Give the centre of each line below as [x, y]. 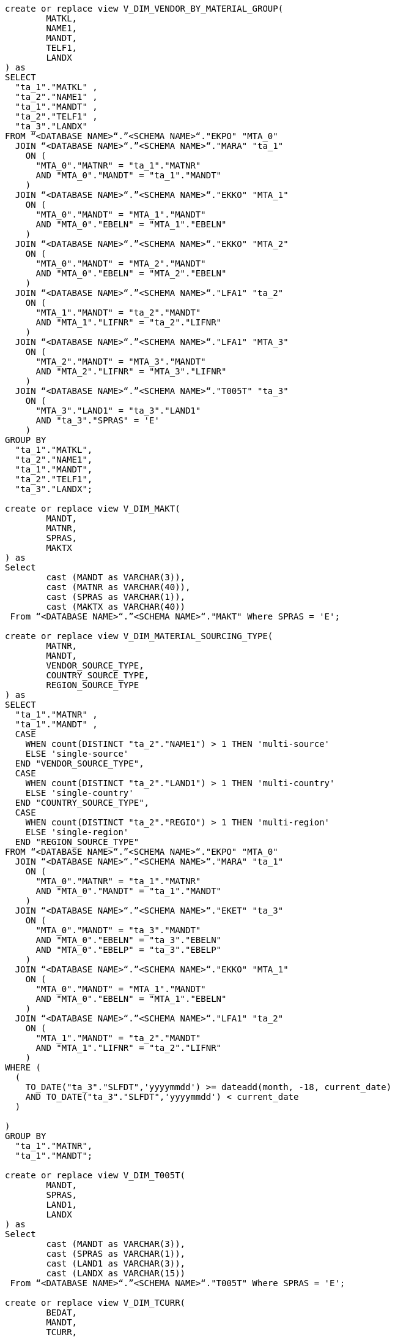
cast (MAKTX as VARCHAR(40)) [116, 607]
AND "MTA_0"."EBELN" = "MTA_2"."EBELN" [131, 273]
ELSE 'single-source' [77, 754]
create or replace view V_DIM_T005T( [95, 1175]
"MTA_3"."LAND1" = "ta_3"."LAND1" [118, 411]
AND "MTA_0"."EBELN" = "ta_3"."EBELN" [129, 940]
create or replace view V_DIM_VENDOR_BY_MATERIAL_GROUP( [144, 9]
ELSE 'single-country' [79, 793]
